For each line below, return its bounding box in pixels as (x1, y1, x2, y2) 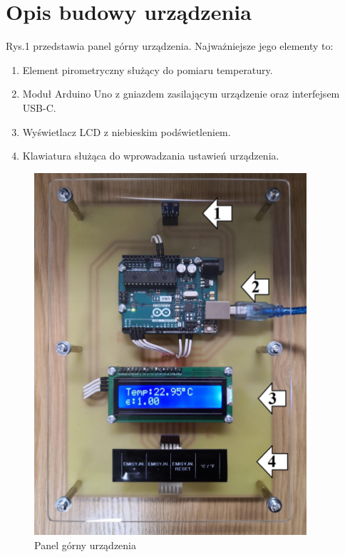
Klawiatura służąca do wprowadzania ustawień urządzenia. (22, 148, 279, 163)
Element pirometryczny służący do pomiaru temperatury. (22, 62, 273, 77)
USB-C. (22, 100, 56, 115)
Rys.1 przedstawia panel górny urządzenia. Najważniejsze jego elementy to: (6, 38, 334, 53)
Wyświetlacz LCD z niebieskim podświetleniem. (22, 124, 231, 139)
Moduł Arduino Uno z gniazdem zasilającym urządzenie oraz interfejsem (22, 86, 340, 101)
